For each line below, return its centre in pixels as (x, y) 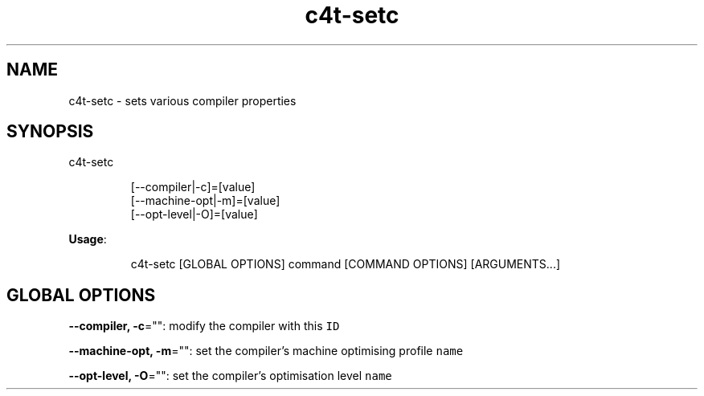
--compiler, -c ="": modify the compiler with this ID (204, 326)
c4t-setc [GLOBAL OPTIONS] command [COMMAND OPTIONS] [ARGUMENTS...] (346, 264)
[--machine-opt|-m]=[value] (205, 201)
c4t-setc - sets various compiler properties (182, 100)
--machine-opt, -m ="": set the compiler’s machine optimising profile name (266, 351)
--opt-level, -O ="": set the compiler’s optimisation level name (230, 376)
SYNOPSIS (50, 132)
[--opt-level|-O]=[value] (194, 214)
